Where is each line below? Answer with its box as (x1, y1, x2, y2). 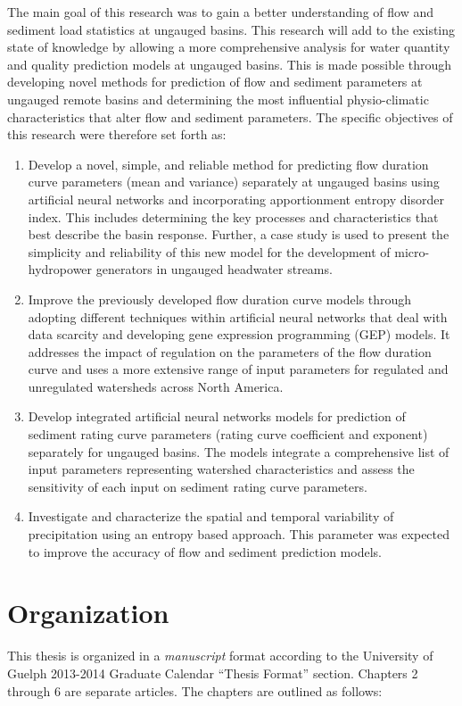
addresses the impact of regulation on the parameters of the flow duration (28, 342, 432, 361)
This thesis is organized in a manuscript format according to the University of (7, 646, 433, 665)
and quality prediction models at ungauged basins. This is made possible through (7, 54, 452, 73)
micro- (394, 242, 430, 261)
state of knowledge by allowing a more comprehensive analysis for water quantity (7, 37, 450, 56)
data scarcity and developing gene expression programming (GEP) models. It (28, 325, 450, 344)
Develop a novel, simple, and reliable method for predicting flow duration (28, 154, 429, 173)
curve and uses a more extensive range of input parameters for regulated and (28, 360, 449, 378)
